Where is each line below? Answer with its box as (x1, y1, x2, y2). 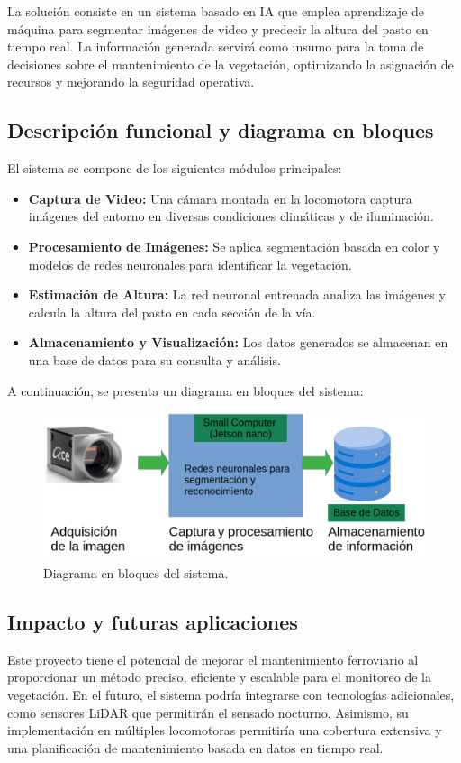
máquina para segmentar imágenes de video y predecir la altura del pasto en (7, 19, 429, 38)
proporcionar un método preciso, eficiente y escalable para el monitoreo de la (7, 667, 431, 686)
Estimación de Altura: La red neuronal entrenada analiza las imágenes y (28, 285, 446, 304)
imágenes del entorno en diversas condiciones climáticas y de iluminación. (28, 207, 434, 225)
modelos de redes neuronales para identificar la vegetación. (28, 254, 352, 273)
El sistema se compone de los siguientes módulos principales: (7, 159, 342, 178)
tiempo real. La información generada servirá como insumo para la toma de (7, 37, 424, 56)
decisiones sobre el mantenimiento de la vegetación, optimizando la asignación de (7, 54, 454, 73)
